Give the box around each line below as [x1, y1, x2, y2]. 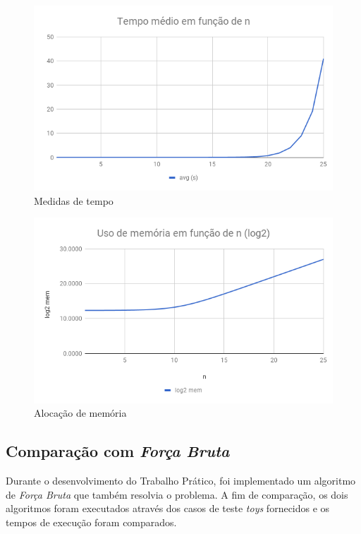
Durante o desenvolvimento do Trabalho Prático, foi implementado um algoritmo [6, 473, 356, 487]
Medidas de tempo [34, 193, 114, 208]
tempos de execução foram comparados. [6, 514, 177, 529]
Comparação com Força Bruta [6, 440, 230, 462]
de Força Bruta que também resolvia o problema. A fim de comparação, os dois [6, 487, 348, 502]
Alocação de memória [34, 405, 127, 420]
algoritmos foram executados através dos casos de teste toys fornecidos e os [6, 501, 330, 516]
